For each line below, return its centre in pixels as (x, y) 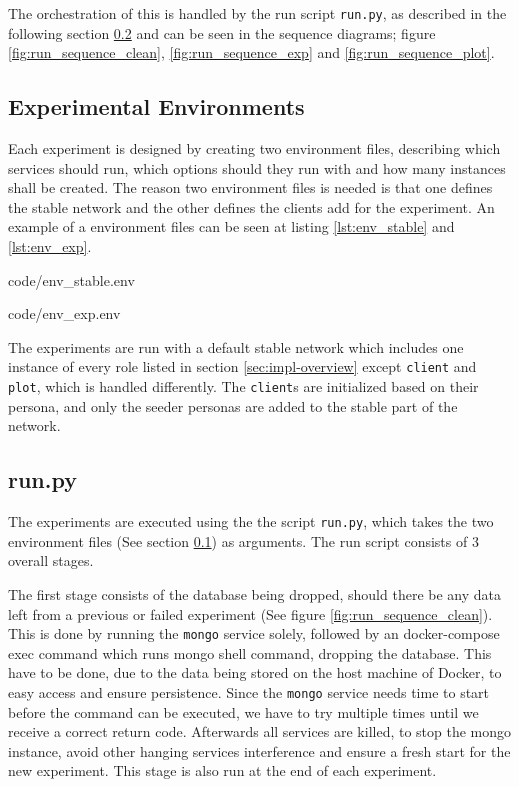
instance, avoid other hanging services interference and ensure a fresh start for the (259, 750)
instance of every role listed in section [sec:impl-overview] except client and (242, 366)
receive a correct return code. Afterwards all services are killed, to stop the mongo (260, 731)
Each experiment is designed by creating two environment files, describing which (254, 148)
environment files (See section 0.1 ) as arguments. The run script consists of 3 (243, 540)
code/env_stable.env (71, 279)
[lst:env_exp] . (50, 246)
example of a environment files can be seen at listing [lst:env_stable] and (231, 226)
